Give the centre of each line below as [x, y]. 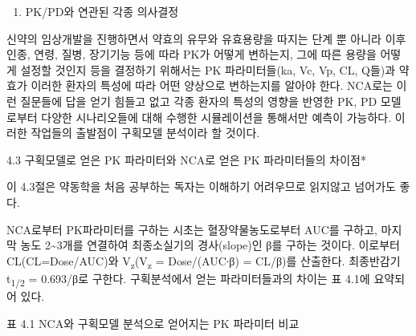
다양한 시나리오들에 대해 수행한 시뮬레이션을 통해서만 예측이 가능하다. [216, 117]
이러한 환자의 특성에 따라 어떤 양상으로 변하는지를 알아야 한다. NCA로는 [212, 85]
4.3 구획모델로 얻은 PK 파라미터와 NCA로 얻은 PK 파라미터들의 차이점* [186, 159]
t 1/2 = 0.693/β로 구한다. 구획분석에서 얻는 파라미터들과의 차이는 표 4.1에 [188, 279]
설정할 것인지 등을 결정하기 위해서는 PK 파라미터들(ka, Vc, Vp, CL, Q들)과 [208, 69]
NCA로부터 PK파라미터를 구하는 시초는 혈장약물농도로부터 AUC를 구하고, [192, 229]
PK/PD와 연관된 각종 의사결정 [102, 11]
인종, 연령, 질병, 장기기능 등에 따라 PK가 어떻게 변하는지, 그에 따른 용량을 [192, 54]
